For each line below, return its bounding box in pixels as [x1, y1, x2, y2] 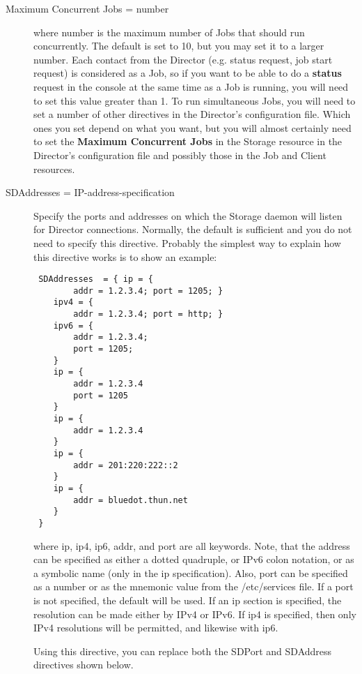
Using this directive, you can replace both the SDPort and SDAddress [33, 643, 332, 658]
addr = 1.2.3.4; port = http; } [73, 309, 223, 320]
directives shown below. [33, 657, 134, 672]
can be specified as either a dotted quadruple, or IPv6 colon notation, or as [33, 552, 354, 567]
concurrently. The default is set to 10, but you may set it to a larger [33, 38, 324, 53]
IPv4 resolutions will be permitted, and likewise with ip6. [33, 620, 278, 635]
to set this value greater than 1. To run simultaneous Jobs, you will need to [33, 93, 356, 107]
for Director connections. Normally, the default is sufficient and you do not [33, 222, 352, 237]
